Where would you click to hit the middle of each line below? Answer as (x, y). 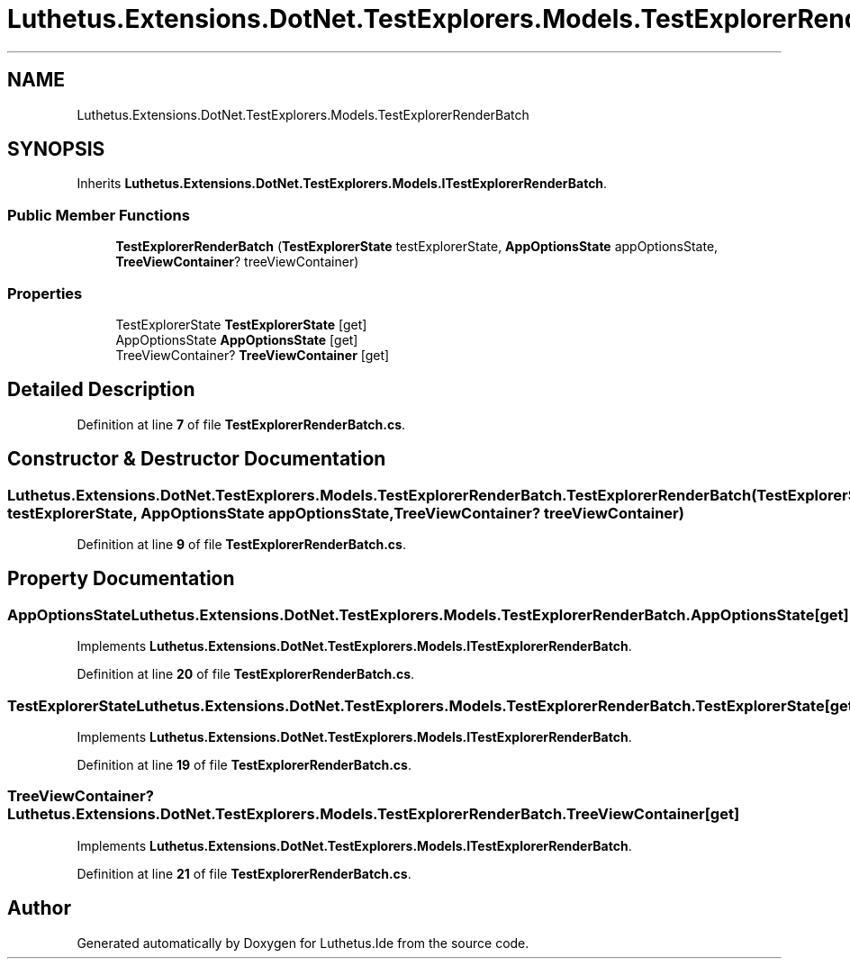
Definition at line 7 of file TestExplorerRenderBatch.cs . (241, 424)
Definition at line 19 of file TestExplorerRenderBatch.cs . (244, 764)
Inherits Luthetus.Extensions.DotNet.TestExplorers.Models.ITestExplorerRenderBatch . (342, 184)
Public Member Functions (99, 215)
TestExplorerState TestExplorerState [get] (241, 324)
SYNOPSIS (56, 149)
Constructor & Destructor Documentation (197, 459)
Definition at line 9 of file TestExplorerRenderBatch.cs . (241, 544)
